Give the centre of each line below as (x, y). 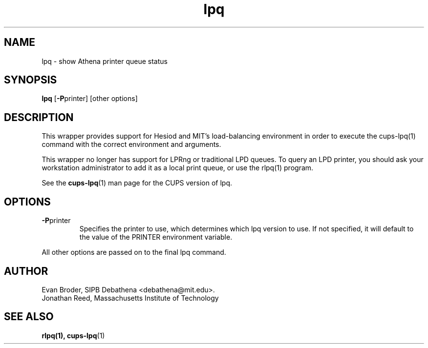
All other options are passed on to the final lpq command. (134, 252)
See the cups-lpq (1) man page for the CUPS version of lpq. (137, 183)
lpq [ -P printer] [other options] (90, 99)
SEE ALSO (29, 317)
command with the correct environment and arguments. (131, 144)
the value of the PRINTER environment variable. (156, 237)
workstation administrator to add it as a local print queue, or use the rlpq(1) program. (178, 168)
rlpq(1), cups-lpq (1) (73, 335)
